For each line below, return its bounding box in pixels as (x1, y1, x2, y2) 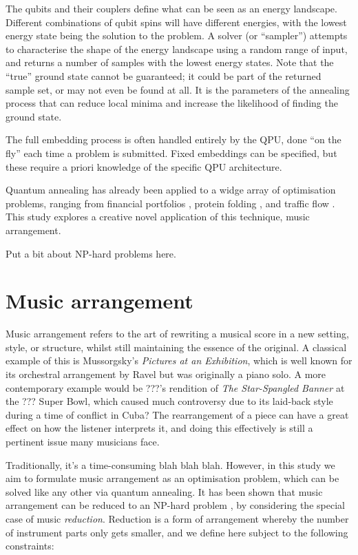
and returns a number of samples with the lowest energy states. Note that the (6, 55, 334, 70)
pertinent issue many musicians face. (6, 434, 160, 448)
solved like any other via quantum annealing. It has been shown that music (6, 484, 323, 499)
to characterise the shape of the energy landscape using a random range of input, (6, 41, 348, 56)
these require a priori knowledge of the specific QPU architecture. (6, 159, 282, 174)
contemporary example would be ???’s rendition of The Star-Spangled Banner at (6, 380, 345, 395)
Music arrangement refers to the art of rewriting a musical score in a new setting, (6, 326, 349, 341)
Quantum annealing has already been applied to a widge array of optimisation (6, 182, 336, 197)
